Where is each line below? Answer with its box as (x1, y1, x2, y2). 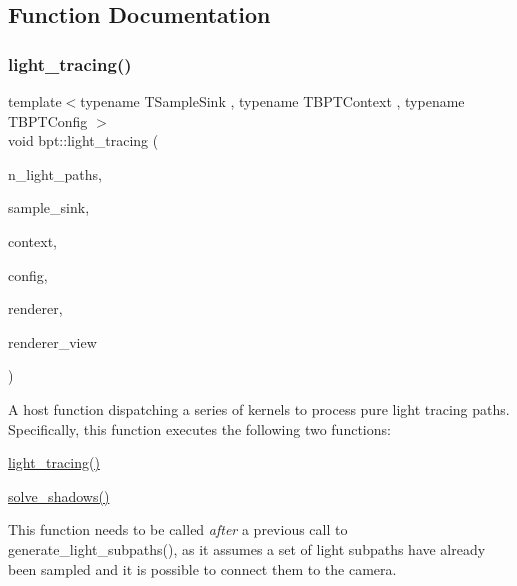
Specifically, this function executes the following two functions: (8, 418, 391, 439)
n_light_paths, (8, 163, 102, 184)
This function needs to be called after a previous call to (8, 519, 348, 540)
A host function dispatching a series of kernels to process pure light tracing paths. (8, 398, 510, 419)
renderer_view (8, 331, 97, 352)
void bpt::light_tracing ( (8, 130, 159, 151)
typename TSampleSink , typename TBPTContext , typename (80, 91, 465, 111)
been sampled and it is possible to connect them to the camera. (8, 558, 397, 579)
